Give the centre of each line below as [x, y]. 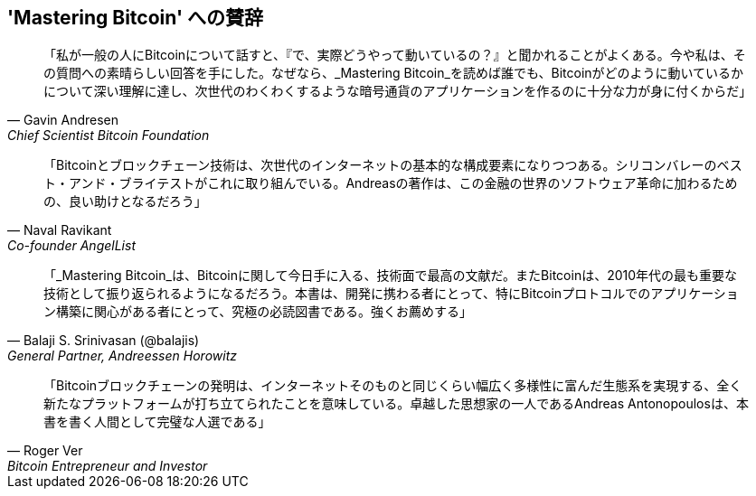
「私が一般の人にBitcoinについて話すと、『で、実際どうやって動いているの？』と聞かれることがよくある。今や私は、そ [395, 55]
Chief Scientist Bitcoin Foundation [109, 136]
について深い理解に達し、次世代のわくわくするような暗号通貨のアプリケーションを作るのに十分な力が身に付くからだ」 [398, 91]
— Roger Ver [45, 451]
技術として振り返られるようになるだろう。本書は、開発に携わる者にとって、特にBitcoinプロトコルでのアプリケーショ [391, 294]
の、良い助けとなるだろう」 [125, 201]
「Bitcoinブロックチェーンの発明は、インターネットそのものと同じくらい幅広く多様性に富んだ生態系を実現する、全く [393, 386]
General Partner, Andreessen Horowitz [122, 356]
